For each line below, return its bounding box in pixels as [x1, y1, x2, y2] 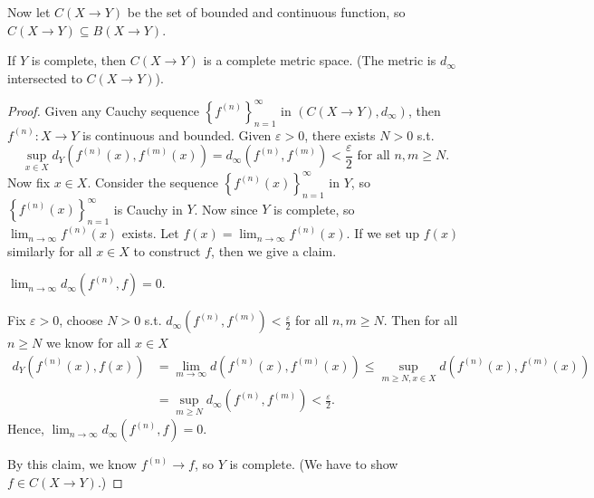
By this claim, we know [7, 455, 137, 474]
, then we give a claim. [211, 241, 337, 260]
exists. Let [121, 224, 179, 243]
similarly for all [7, 241, 92, 260]
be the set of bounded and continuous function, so [127, 3, 406, 21]
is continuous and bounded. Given [82, 125, 272, 144]
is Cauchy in [113, 199, 183, 218]
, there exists [304, 125, 376, 144]
